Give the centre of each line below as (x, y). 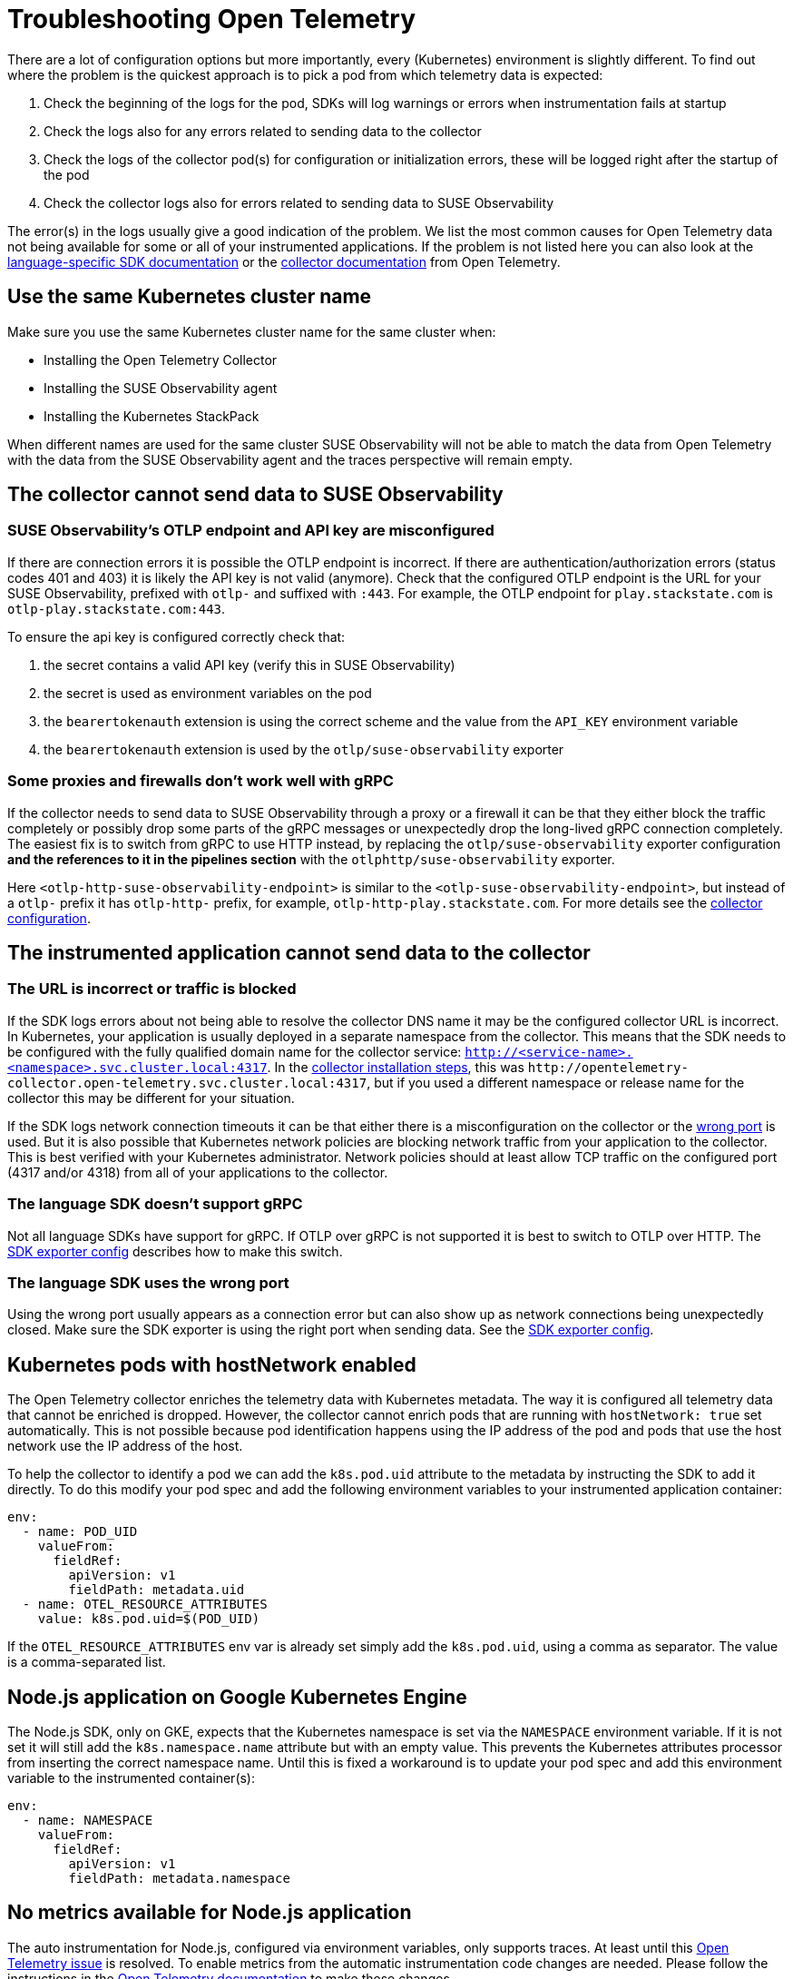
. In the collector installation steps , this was (396, 1067)
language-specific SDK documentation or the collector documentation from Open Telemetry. (284, 261)
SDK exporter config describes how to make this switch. (175, 1251)
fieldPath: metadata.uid (157, 1590)
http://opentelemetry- (608, 1067)
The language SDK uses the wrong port (148, 1282)
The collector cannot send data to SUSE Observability (255, 495)
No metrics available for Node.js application (210, 1913)
